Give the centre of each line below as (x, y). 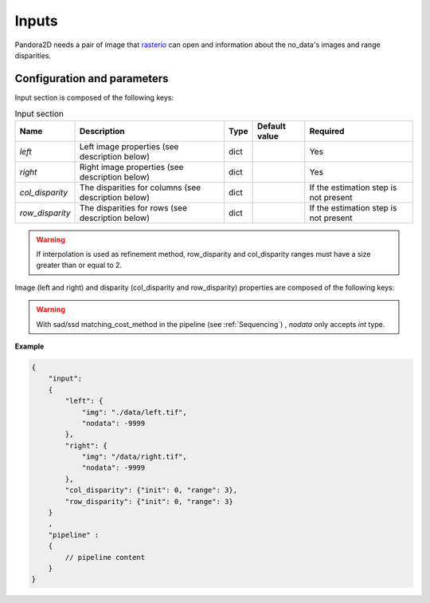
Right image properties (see (132, 167)
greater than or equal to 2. (79, 265)
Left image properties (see (129, 146)
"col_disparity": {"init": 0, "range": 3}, (151, 490)
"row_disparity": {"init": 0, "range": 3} (149, 501)
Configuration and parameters (92, 79)
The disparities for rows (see (133, 207)
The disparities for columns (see (141, 187)
